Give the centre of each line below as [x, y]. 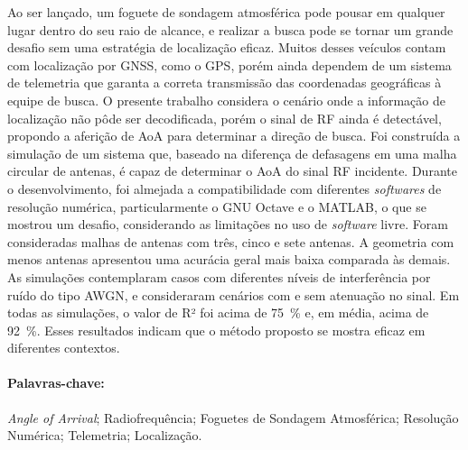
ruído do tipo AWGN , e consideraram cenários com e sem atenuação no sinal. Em [234, 294]
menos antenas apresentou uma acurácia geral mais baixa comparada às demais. [229, 259]
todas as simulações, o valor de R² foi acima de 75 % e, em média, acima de [218, 312]
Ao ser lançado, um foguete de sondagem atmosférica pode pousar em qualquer [226, 12]
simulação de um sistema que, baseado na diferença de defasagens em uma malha [232, 153]
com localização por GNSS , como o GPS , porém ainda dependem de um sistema [229, 64]
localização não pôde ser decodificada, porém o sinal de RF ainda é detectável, [225, 118]
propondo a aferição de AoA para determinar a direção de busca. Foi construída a [234, 136]
